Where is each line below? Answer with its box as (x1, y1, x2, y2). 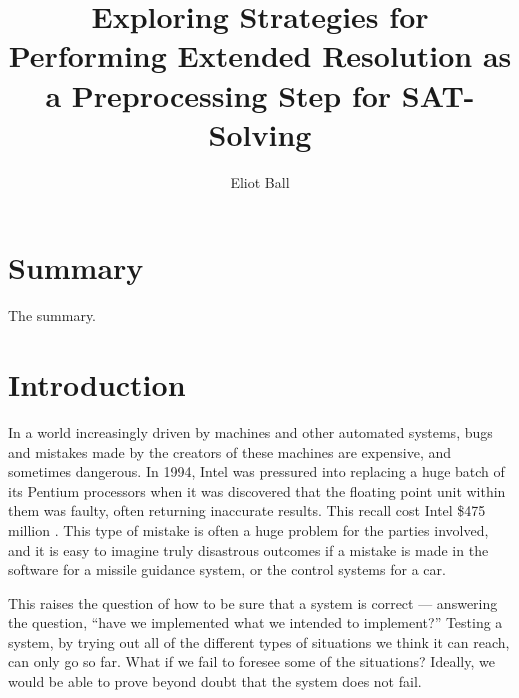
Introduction (8, 364, 186, 404)
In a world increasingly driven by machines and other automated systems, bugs (8, 421, 493, 442)
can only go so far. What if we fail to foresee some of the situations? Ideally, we (8, 651, 495, 672)
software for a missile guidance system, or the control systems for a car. (8, 559, 446, 580)
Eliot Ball (230, 171, 290, 192)
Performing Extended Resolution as (8, 35, 512, 76)
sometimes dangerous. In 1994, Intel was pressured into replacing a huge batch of (8, 461, 505, 482)
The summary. (8, 305, 97, 326)
